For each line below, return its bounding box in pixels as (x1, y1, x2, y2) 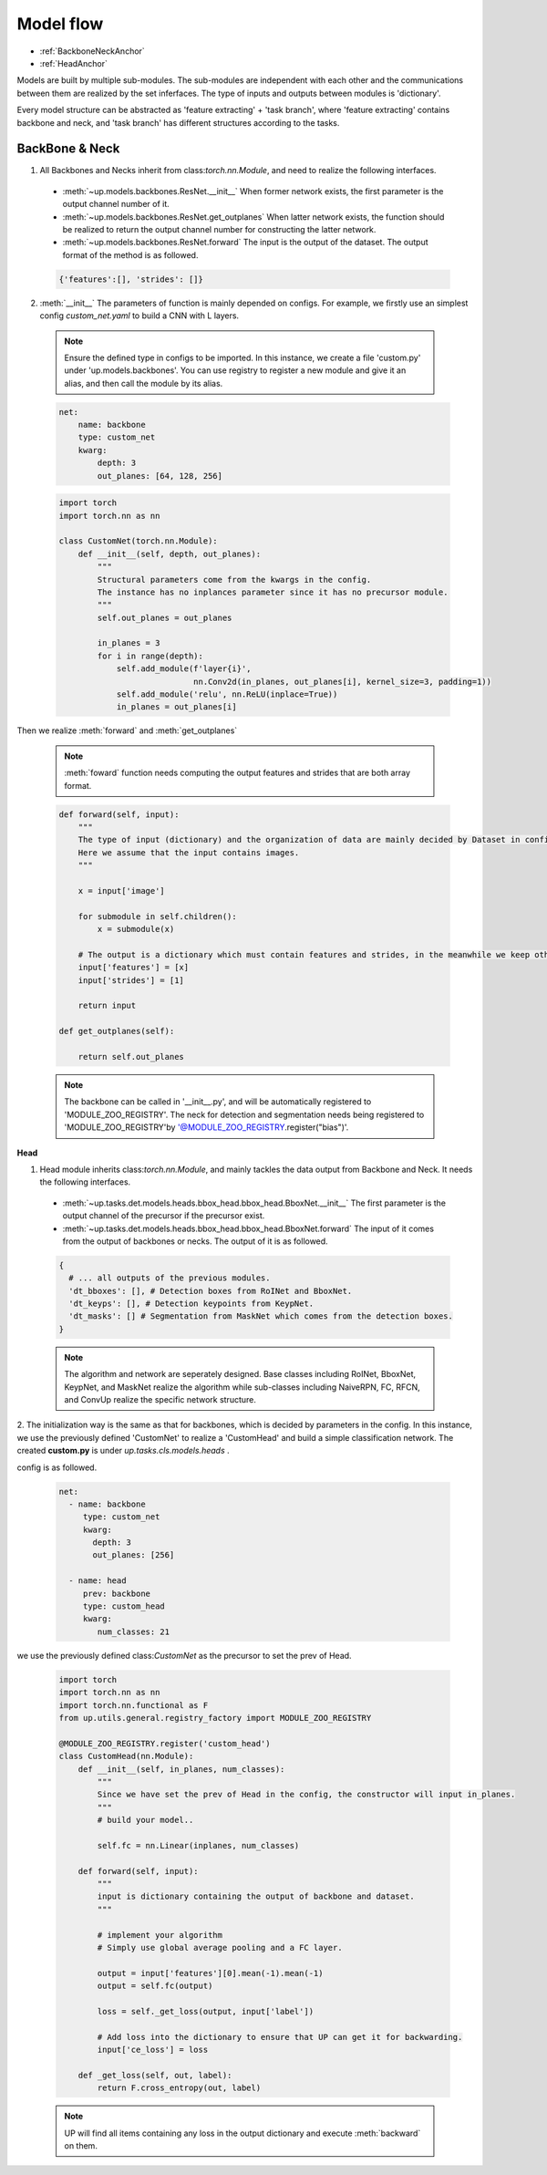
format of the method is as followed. (62, 249, 199, 260)
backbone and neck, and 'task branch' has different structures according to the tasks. (16, 117, 340, 128)
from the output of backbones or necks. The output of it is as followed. (62, 1236, 328, 1247)
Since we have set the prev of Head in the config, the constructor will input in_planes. (97, 1789, 516, 1800)
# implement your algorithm (97, 1930, 223, 1940)
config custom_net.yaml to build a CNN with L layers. (39, 310, 240, 321)
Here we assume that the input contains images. (77, 847, 300, 857)
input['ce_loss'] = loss (97, 2045, 209, 2056)
